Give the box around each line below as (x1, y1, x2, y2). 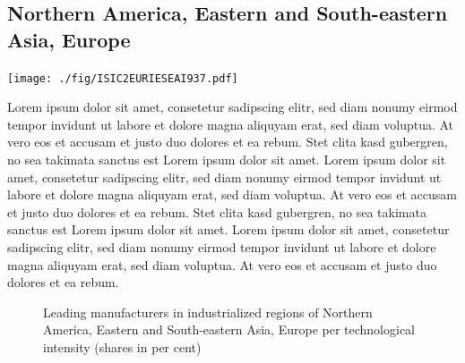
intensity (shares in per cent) (43, 337, 202, 356)
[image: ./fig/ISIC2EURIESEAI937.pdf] (7, 72, 238, 85)
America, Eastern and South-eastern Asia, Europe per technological (43, 320, 416, 339)
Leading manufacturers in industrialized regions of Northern (43, 302, 373, 321)
